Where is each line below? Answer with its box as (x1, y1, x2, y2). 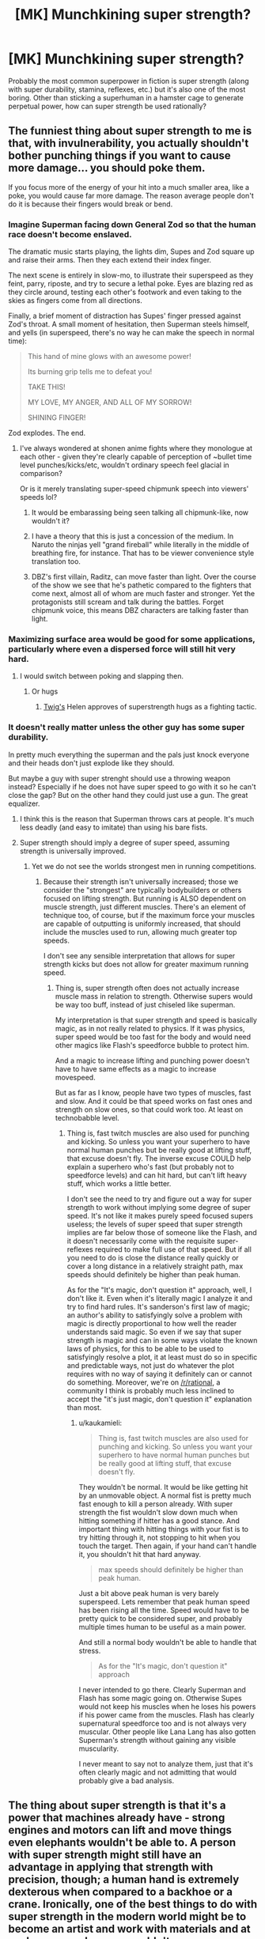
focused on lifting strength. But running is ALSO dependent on (43, 894, 247, 903)
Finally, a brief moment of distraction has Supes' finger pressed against (8, 311, 241, 321)
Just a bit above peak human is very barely (78, 1588, 219, 1598)
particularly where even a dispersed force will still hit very (8, 643, 236, 654)
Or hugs (31, 686, 59, 697)
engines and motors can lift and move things (8, 1824, 232, 1837)
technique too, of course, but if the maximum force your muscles (43, 910, 256, 920)
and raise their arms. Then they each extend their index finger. (8, 255, 212, 265)
